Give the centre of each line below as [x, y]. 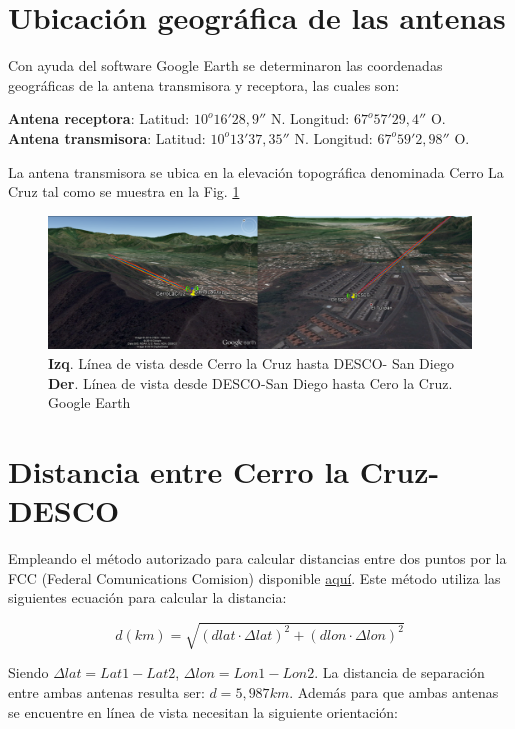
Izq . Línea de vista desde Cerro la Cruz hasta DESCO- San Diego [251, 363]
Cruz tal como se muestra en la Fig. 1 [124, 191]
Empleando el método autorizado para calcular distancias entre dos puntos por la [257, 558]
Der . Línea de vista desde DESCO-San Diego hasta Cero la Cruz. [250, 382]
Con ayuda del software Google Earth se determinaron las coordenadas [225, 65]
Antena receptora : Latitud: [99, 118]
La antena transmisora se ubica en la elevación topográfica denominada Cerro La [256, 171]
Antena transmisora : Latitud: [107, 137]
